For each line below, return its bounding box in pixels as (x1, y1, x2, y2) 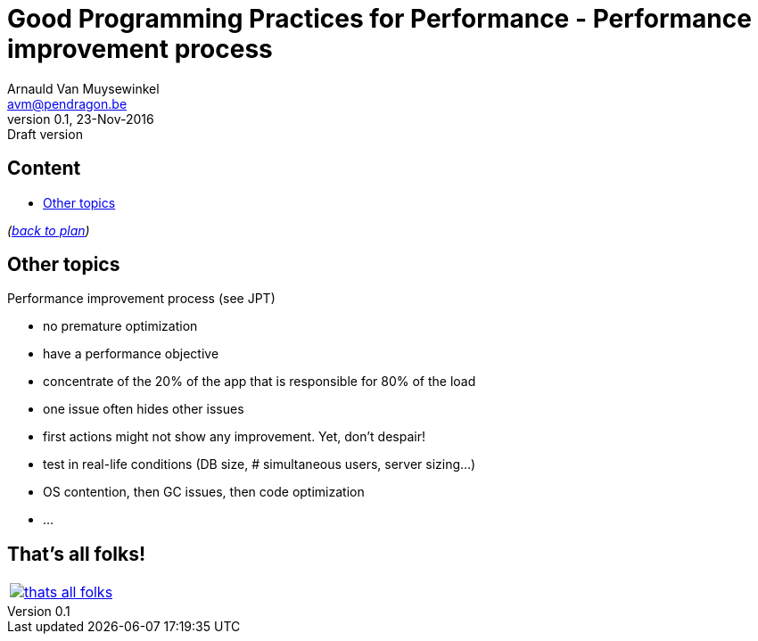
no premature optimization (43, 318, 198, 334)
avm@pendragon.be (7, 95, 128, 111)
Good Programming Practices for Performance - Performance (7, 4, 752, 34)
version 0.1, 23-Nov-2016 (7, 111, 154, 127)
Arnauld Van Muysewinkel (7, 80, 160, 96)
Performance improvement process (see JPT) (7, 291, 276, 307)
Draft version (7, 126, 83, 142)
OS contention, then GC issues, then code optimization (43, 484, 365, 500)
